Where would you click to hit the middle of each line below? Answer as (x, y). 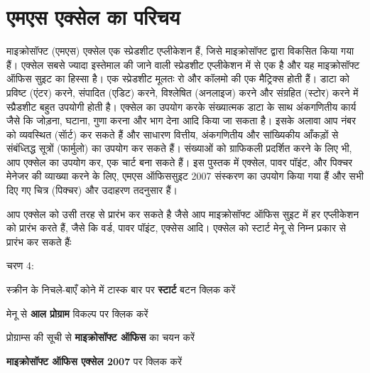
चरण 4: (20, 265)
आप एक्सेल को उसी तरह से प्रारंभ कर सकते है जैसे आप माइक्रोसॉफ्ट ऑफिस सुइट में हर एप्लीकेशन (183, 213)
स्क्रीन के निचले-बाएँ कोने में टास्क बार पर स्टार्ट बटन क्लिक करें (121, 290)
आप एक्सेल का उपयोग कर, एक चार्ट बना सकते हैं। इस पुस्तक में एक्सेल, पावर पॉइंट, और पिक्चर (180, 162)
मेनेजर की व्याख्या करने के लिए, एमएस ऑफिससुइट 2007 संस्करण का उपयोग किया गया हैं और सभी (185, 176)
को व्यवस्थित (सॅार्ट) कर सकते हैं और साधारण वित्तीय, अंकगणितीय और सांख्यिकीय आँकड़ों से (173, 134)
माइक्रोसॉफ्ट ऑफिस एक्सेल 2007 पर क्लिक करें (94, 361)
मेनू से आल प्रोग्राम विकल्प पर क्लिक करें (77, 313)
